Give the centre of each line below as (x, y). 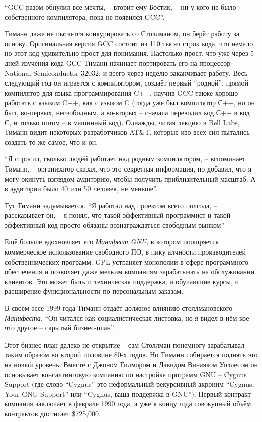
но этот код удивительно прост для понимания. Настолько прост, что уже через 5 (129, 53)
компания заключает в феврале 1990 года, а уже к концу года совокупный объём (128, 404)
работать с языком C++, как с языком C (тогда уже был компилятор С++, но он (130, 102)
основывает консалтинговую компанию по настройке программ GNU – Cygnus (126, 374)
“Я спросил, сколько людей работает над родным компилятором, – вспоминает (125, 159)
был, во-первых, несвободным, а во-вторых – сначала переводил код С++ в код (127, 112)
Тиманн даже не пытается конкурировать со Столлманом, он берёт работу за (122, 33)
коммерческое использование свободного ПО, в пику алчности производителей (125, 252)
